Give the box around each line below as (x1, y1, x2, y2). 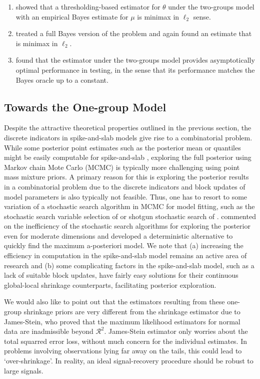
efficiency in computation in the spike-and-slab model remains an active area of (4, 250, 247, 261)
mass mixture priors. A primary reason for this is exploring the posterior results (4, 171, 249, 182)
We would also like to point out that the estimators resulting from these (4, 296, 225, 307)
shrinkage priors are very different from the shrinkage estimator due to (23, 306, 240, 317)
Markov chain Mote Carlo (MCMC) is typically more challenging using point (4, 161, 240, 172)
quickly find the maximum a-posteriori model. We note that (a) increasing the (4, 240, 243, 251)
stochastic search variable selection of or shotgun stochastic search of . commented (4, 211, 256, 221)
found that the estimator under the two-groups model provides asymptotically (15, 55, 255, 65)
